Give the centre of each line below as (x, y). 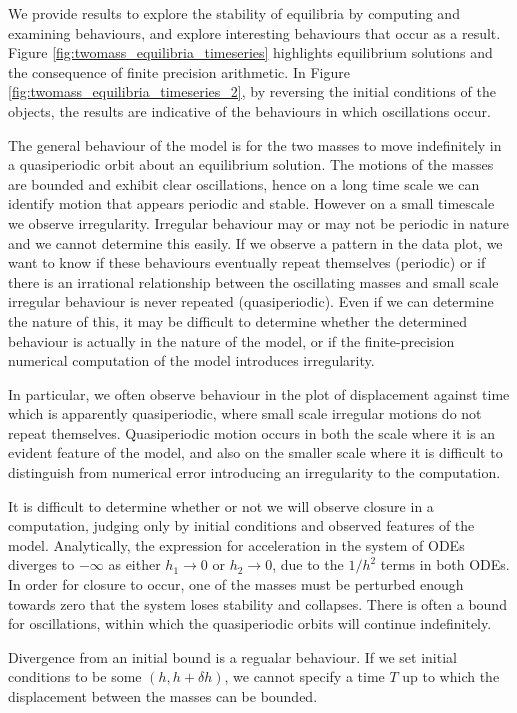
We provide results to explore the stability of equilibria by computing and (234, 13)
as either (134, 564)
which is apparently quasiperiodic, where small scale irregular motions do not (245, 413)
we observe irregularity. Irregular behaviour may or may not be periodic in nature (259, 222)
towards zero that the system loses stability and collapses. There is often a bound (257, 603)
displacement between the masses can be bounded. (163, 696)
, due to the (308, 564)
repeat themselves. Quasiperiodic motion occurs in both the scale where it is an (252, 432)
